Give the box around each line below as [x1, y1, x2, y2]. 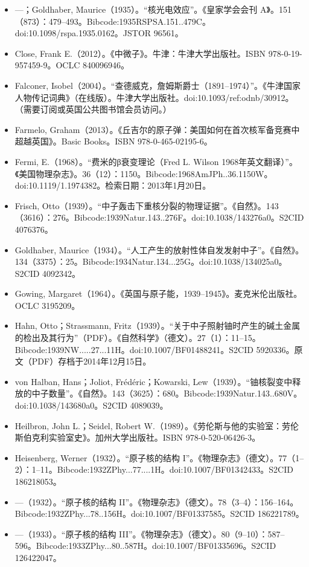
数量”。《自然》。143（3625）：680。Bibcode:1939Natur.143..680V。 [48, 387, 302, 400]
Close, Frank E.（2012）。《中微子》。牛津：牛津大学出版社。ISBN [14, 47, 266, 59]
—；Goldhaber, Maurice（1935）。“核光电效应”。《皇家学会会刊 [14, 3, 258, 15]
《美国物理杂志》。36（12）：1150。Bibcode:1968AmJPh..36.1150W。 [14, 167, 273, 180]
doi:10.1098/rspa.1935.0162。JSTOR [14, 27, 151, 39]
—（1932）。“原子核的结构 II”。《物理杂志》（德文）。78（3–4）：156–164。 [14, 495, 299, 508]
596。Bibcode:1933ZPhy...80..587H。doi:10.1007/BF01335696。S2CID [14, 539, 276, 552]
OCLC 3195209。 [14, 299, 80, 311]
